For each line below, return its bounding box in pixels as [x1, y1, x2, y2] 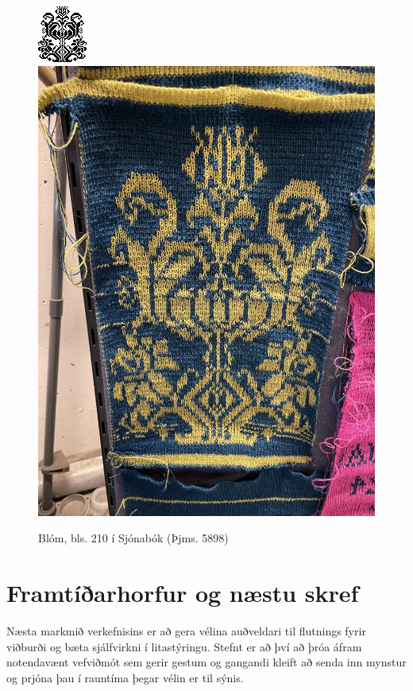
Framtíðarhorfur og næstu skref [6, 576, 359, 609]
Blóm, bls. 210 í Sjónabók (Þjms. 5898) [38, 530, 229, 546]
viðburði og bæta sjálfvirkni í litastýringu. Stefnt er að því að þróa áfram [6, 638, 362, 654]
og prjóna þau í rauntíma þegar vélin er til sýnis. [6, 669, 244, 685]
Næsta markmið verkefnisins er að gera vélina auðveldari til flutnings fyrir [6, 622, 366, 639]
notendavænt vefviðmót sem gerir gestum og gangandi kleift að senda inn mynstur [6, 654, 407, 670]
